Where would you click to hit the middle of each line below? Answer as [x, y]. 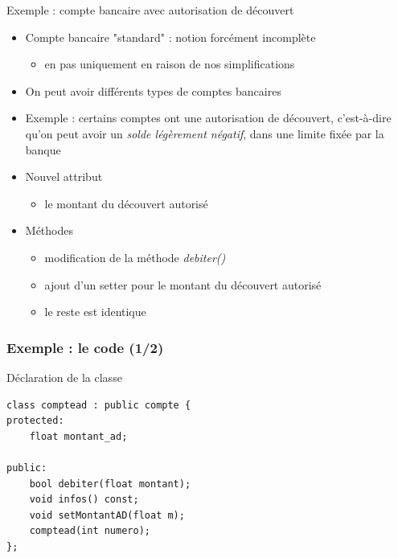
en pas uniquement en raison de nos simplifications [170, 64]
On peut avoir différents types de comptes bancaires [153, 90]
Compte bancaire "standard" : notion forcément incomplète [170, 37]
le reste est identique [95, 312]
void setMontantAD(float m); [107, 515]
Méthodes [49, 230]
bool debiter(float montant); [110, 484]
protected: [35, 421]
